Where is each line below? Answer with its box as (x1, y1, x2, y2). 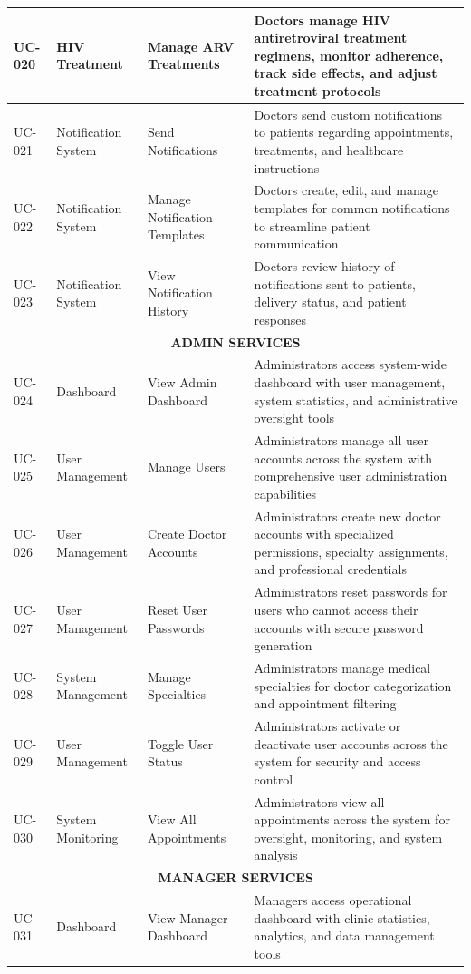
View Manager (147, 908, 228, 927)
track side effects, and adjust (254, 63, 437, 83)
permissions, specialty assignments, (254, 541, 448, 560)
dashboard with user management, (254, 373, 446, 392)
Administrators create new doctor (254, 506, 441, 525)
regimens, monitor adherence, (254, 45, 444, 64)
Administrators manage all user (254, 431, 429, 450)
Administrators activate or (254, 716, 401, 735)
